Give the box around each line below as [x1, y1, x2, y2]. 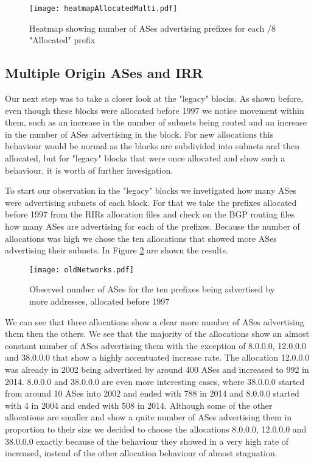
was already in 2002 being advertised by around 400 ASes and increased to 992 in [5, 362, 309, 375]
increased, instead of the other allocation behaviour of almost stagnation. [5, 447, 277, 459]
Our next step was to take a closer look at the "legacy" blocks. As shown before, [5, 92, 304, 105]
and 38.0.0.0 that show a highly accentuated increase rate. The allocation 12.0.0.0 [5, 351, 310, 364]
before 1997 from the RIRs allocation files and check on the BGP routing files [5, 208, 295, 221]
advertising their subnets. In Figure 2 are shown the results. [5, 244, 228, 256]
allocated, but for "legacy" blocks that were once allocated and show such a [5, 152, 285, 164]
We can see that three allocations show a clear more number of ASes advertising [5, 315, 304, 328]
